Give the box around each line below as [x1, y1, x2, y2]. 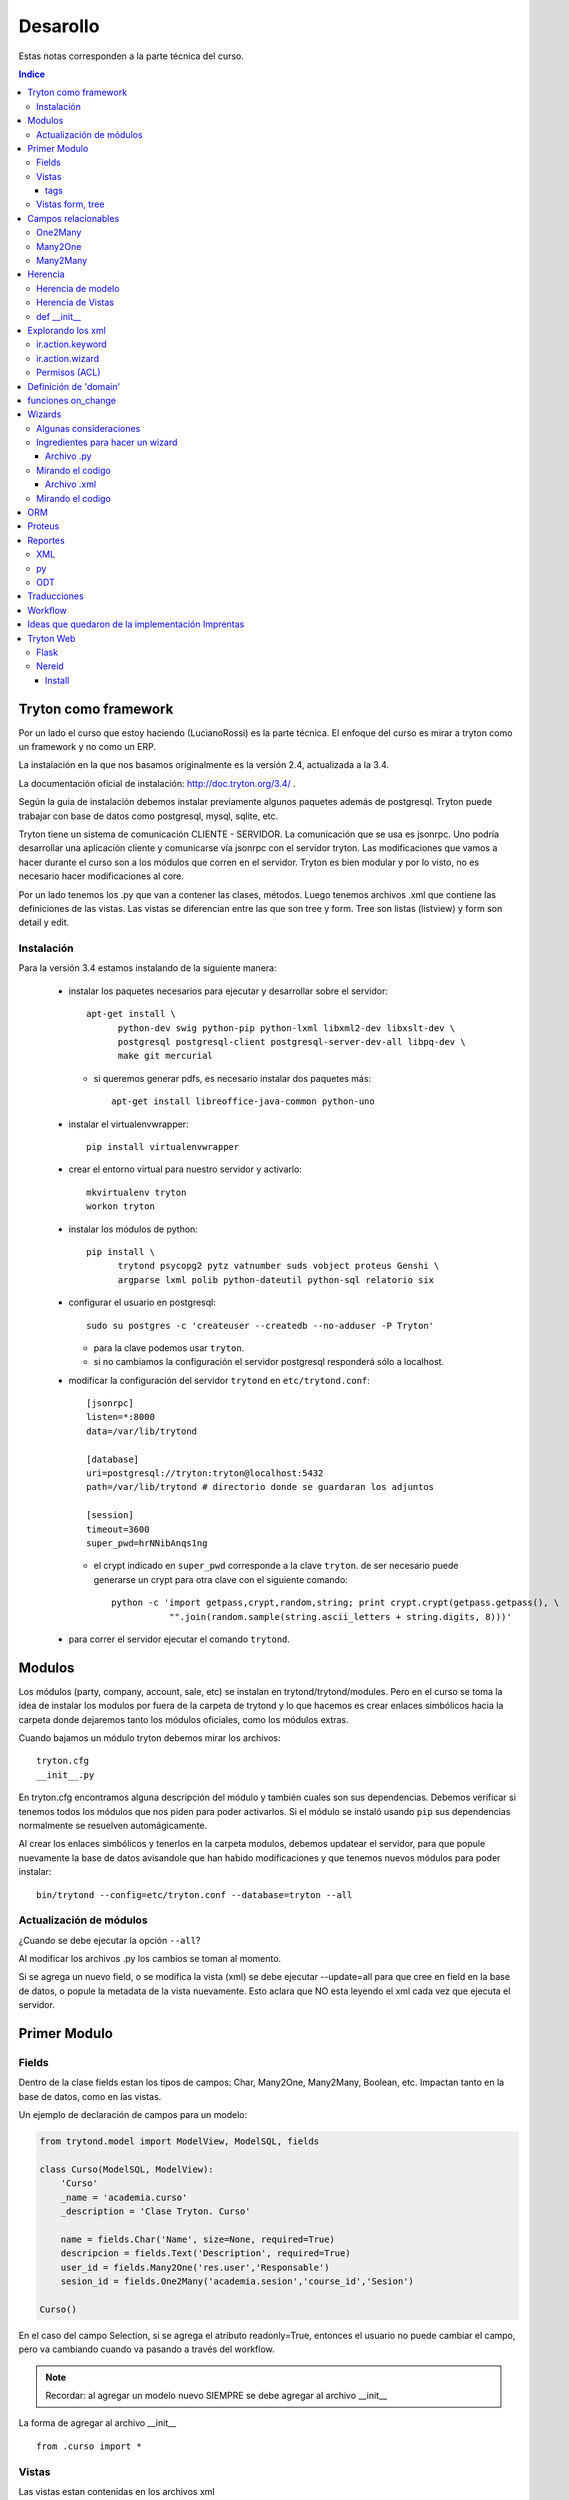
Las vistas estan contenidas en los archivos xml [18, 2485, 215, 2497]
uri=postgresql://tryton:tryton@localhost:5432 [86, 1468, 324, 1479]
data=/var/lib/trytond [86, 1425, 198, 1437]
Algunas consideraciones [36, 422, 141, 434]
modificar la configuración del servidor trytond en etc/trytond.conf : [68, 1374, 370, 1386]
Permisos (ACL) [36, 366, 101, 379]
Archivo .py [45, 450, 92, 462]
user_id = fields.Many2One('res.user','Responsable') [60, 2261, 330, 2273]
